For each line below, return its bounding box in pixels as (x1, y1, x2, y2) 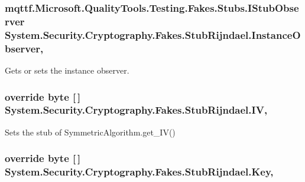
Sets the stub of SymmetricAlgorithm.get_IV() (5, 125, 176, 138)
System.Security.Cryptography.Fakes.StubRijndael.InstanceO (5, 27, 301, 42)
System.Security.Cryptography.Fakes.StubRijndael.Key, (5, 164, 274, 179)
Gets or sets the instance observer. (5, 64, 129, 76)
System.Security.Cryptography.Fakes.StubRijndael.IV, (5, 102, 268, 117)
